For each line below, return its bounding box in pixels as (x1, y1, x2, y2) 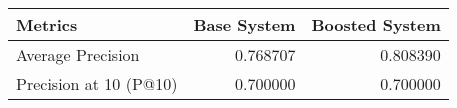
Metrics (16, 13, 78, 36)
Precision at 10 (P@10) (16, 72, 178, 95)
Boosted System (311, 13, 441, 36)
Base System (193, 13, 296, 36)
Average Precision (16, 43, 140, 66)
